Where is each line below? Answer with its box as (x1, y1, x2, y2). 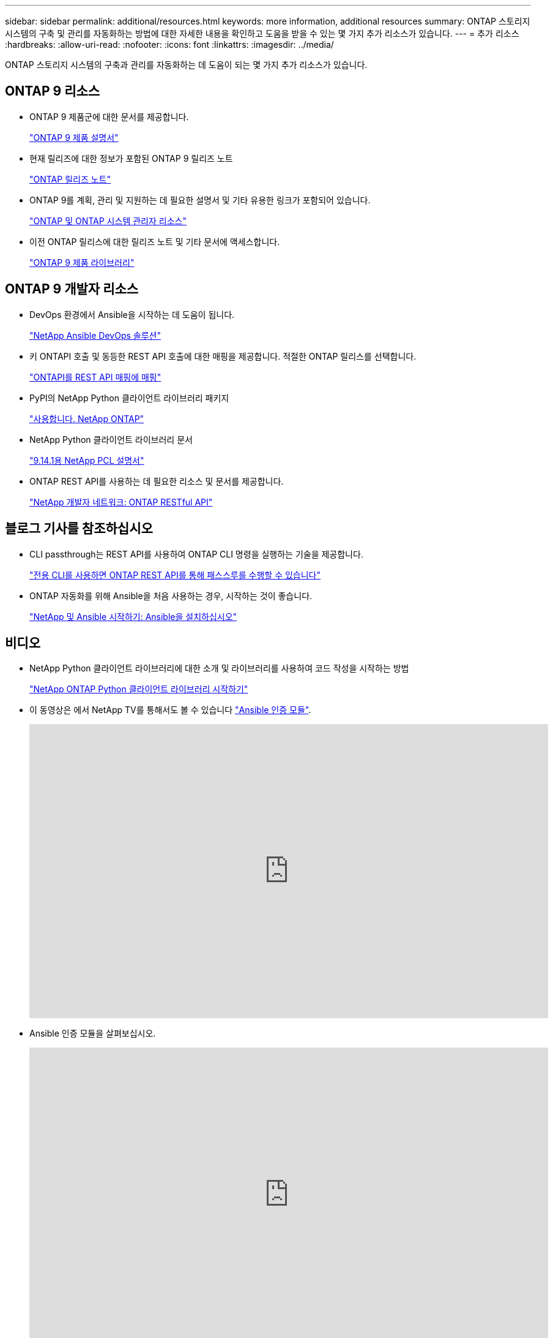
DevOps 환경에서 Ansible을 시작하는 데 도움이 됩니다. (29, 309, 235, 320)
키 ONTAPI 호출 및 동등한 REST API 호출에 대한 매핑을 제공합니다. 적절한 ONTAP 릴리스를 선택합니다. (29, 350, 417, 361)
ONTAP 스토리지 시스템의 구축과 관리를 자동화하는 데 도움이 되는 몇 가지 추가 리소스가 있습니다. (5, 59, 368, 70)
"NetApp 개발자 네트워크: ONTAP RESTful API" (29, 496, 213, 507)
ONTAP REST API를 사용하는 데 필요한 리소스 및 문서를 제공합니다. (29, 475, 284, 486)
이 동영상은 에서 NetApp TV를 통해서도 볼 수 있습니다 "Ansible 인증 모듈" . (29, 705, 311, 716)
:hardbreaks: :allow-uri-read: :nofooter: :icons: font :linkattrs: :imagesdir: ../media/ (5, 39, 334, 50)
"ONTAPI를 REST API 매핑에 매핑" (29, 371, 161, 382)
